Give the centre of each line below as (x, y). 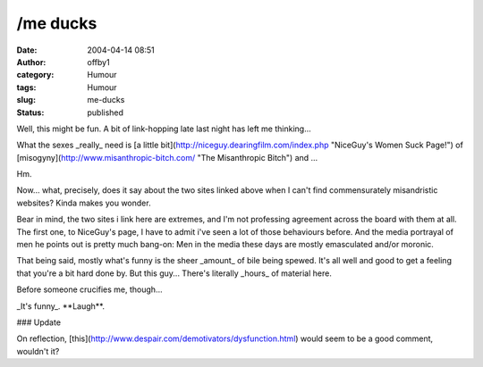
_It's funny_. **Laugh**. (60, 306)
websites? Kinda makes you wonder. (84, 203)
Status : (30, 113)
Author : (31, 62)
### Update (39, 322)
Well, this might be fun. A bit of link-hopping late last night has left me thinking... (164, 129)
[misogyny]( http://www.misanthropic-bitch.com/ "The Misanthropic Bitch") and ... (167, 157)
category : (35, 75)
